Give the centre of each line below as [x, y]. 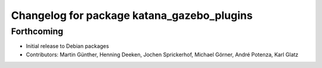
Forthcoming [37, 31]
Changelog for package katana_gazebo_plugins [132, 15]
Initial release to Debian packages [68, 46]
